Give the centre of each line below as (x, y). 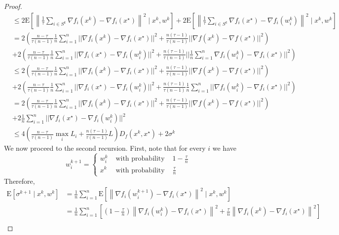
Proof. (13, 6)
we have (224, 148)
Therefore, (19, 181)
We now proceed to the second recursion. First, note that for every (105, 148)
